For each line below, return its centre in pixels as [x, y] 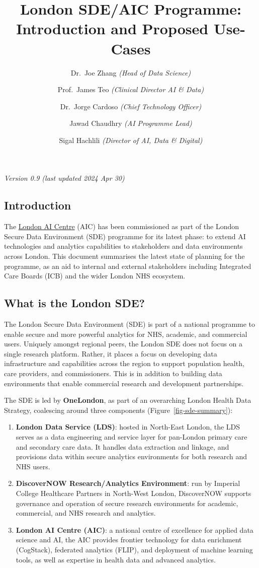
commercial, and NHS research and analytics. [86, 513]
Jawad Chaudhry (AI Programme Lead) [131, 123]
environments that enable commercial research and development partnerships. [124, 383]
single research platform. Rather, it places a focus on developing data [111, 353]
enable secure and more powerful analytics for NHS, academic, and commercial [126, 334]
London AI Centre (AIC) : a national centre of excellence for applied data [135, 529]
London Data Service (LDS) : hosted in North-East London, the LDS [128, 427]
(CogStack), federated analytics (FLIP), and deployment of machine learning [134, 549]
